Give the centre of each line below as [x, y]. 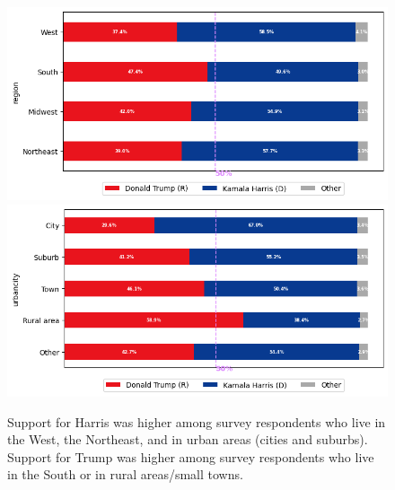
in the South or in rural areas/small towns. [125, 474]
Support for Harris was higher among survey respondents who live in [197, 421]
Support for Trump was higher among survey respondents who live [191, 456]
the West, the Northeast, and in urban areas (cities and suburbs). [188, 439]
